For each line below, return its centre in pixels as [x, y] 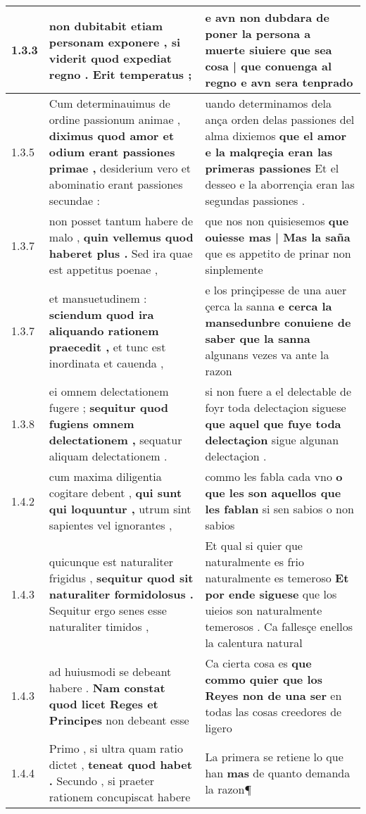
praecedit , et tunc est [107, 346]
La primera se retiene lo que [274, 756]
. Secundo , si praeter [102, 781]
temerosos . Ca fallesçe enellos [279, 626]
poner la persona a [258, 33]
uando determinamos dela [269, 103]
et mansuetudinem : [98, 298]
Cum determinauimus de [109, 103]
